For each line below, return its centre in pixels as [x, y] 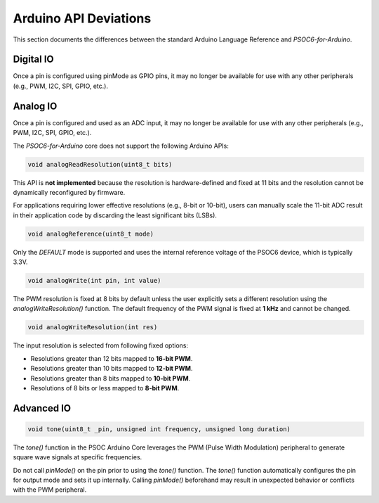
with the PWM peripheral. [50, 490]
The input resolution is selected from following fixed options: [101, 345]
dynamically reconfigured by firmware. [69, 192]
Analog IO [35, 106]
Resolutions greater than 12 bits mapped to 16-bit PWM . [112, 358]
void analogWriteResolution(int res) [93, 327]
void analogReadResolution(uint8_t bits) [100, 164]
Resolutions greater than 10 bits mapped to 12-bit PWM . [112, 369]
